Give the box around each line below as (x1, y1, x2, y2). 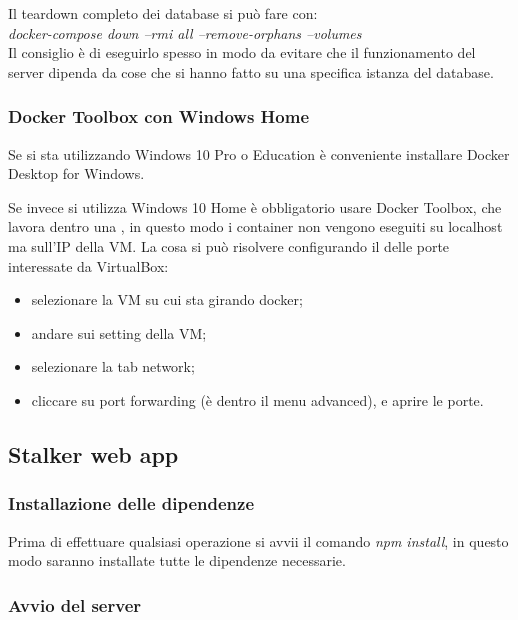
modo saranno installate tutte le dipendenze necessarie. (8, 550, 346, 571)
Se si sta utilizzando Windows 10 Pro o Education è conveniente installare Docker (8, 143, 510, 164)
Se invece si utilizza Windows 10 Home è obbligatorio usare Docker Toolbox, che (8, 196, 502, 217)
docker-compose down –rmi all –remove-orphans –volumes (8, 22, 362, 43)
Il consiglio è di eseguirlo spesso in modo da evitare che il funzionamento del (8, 42, 476, 63)
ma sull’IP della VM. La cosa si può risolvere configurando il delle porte (8, 235, 450, 256)
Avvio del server (8, 592, 142, 617)
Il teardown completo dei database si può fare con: (8, 3, 318, 23)
